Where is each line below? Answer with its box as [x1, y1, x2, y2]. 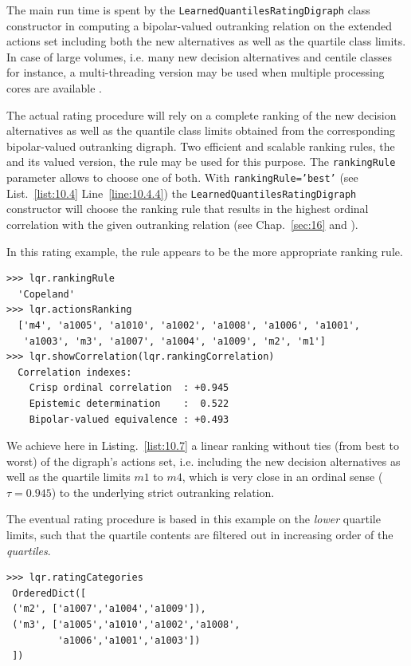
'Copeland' [18, 288, 75, 300]
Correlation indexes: [18, 366, 132, 378]
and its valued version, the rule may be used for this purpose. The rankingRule [6, 153, 396, 170]
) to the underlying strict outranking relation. [51, 483, 275, 500]
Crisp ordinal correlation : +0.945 [29, 382, 229, 394]
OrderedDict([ [12, 587, 87, 599]
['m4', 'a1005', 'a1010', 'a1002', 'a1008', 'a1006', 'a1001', [18, 319, 360, 331]
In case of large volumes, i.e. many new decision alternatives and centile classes [6, 48, 392, 65]
